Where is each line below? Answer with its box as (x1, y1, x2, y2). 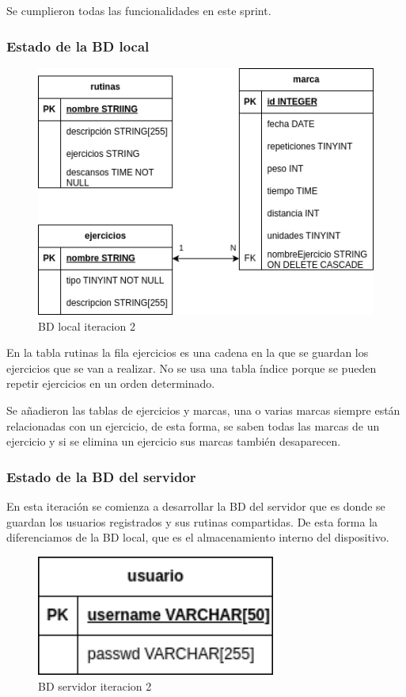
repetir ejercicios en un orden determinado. (6, 375, 215, 392)
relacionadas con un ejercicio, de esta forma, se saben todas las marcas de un (6, 417, 380, 434)
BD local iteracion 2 (38, 317, 135, 334)
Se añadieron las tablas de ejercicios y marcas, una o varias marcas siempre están (6, 401, 400, 418)
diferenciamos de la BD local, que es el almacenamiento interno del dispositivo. (6, 529, 389, 546)
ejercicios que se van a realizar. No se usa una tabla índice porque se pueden (6, 359, 377, 376)
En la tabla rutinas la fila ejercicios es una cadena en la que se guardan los (6, 344, 369, 361)
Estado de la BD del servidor (6, 466, 196, 486)
